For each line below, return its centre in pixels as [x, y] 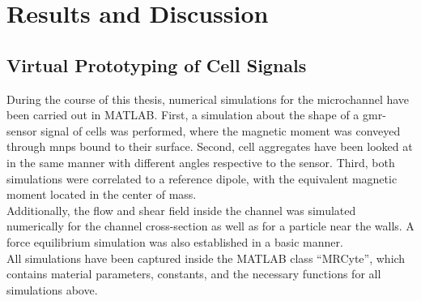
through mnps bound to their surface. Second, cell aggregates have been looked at [210, 146]
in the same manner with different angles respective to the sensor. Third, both [201, 162]
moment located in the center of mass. [102, 194]
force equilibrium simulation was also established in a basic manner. [175, 241]
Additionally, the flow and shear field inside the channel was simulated [181, 210]
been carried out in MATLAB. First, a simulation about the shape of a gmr [195, 115]
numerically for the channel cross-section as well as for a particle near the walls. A [210, 226]
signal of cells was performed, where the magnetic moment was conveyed [221, 130]
